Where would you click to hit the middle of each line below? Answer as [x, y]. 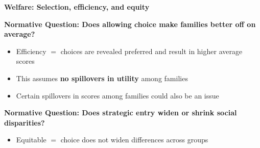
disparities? [25, 122]
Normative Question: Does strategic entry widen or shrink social [121, 113]
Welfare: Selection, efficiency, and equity [77, 7]
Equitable [31, 140]
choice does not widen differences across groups [134, 140]
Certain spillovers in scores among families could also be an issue [117, 95]
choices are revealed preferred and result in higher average [151, 51]
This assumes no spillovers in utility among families [102, 78]
